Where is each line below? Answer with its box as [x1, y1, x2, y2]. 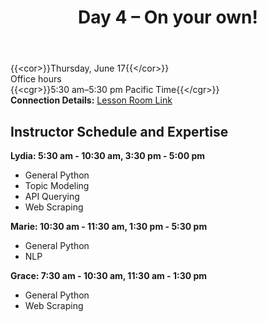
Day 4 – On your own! [78, 6, 258, 29]
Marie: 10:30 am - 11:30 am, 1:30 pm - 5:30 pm [10, 221, 208, 232]
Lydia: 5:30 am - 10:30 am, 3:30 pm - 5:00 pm [10, 150, 206, 161]
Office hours [10, 73, 62, 85]
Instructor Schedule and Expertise [10, 123, 229, 140]
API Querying [24, 191, 80, 202]
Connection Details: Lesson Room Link [10, 94, 173, 106]
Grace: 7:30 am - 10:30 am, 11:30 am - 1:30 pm [10, 270, 208, 281]
